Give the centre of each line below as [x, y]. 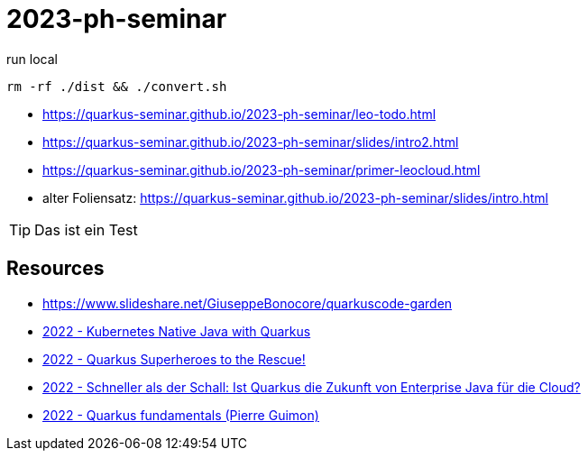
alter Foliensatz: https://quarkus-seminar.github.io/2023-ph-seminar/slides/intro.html [295, 197]
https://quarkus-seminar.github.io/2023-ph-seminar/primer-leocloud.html [262, 169]
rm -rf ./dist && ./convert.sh [117, 86]
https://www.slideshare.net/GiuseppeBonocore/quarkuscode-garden [248, 303]
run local [32, 59]
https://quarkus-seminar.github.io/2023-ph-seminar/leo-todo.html [239, 114]
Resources [55, 269]
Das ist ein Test [86, 229]
